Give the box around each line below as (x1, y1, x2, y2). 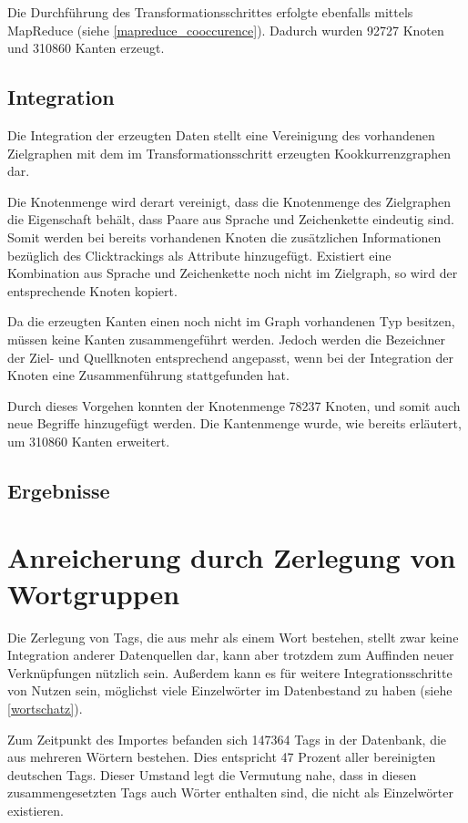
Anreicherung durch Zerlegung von (7, 539, 456, 576)
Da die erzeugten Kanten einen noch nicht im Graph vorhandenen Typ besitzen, (7, 312, 455, 331)
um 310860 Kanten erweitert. (7, 431, 170, 450)
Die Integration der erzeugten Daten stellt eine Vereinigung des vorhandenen (7, 125, 435, 144)
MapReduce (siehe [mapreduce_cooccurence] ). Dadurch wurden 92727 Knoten (7, 20, 444, 39)
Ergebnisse (7, 476, 110, 504)
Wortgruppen (7, 574, 180, 612)
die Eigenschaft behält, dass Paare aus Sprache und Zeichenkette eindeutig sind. (7, 210, 454, 229)
